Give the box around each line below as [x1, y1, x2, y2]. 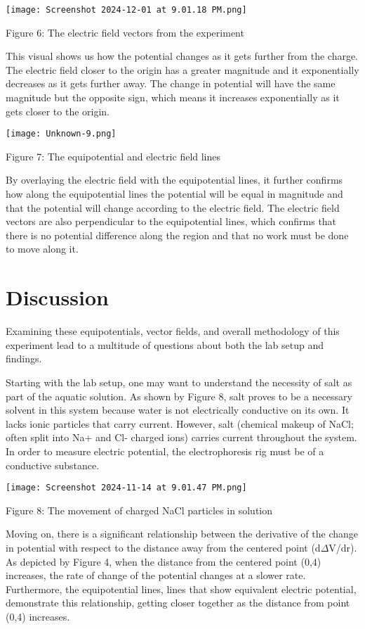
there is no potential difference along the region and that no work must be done [6, 227, 349, 242]
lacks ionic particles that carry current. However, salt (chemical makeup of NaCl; [6, 416, 354, 431]
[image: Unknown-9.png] [6, 129, 117, 139]
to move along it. [6, 241, 79, 256]
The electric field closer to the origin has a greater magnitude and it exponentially [6, 62, 359, 77]
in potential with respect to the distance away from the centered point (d [6, 540, 321, 554]
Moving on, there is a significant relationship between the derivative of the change [6, 526, 359, 541]
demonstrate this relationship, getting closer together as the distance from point [6, 595, 350, 610]
